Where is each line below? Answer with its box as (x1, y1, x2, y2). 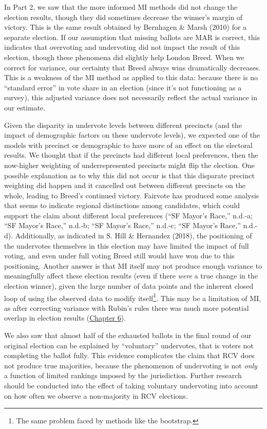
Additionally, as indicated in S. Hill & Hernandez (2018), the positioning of (15, 230, 252, 241)
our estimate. (4, 102, 46, 113)
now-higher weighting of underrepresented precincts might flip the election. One (4, 159, 255, 170)
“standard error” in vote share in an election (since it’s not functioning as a (4, 82, 242, 92)
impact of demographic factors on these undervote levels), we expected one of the (4, 129, 260, 140)
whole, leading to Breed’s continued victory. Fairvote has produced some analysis (4, 190, 259, 200)
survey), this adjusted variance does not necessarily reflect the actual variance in (4, 92, 257, 103)
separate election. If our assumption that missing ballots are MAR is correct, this (4, 31, 260, 42)
